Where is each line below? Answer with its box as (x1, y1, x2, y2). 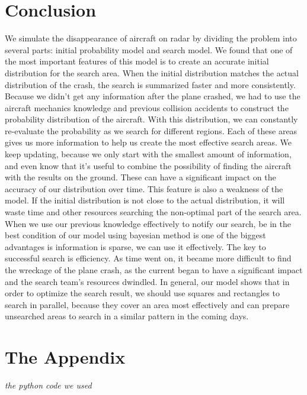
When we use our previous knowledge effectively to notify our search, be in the (5, 217, 291, 229)
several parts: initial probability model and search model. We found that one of (5, 43, 293, 56)
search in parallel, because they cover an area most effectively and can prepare (5, 298, 290, 310)
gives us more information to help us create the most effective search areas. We (5, 136, 292, 148)
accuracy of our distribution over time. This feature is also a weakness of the (5, 182, 283, 195)
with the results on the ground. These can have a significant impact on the (5, 171, 276, 183)
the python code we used (5, 379, 92, 391)
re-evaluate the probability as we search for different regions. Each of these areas (5, 124, 298, 137)
